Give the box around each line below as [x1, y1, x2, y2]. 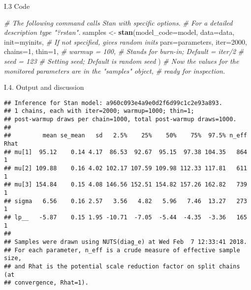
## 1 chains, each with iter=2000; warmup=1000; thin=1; [4, 107, 194, 115]
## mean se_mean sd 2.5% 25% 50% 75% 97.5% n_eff [4, 132, 247, 139]
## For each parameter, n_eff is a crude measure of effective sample [4, 246, 240, 254]
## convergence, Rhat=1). [4, 279, 89, 287]
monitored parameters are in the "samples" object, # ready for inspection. [4, 65, 225, 76]
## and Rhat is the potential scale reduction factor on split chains [4, 263, 240, 270]
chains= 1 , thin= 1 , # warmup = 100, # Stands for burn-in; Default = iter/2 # [4, 46, 244, 56]
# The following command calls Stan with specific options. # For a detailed [4, 17, 233, 27]
